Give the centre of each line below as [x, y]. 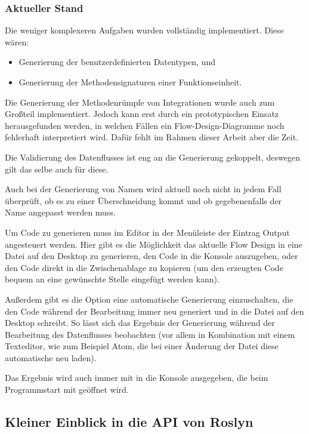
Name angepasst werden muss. [60, 212]
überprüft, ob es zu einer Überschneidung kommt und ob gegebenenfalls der [143, 200]
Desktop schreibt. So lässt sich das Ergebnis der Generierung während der [140, 323]
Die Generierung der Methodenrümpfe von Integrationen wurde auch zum [140, 102]
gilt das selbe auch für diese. [57, 169]
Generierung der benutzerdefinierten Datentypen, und [117, 62]
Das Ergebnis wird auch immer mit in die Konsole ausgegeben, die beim [137, 378]
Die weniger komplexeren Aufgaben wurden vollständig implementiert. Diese [144, 30]
